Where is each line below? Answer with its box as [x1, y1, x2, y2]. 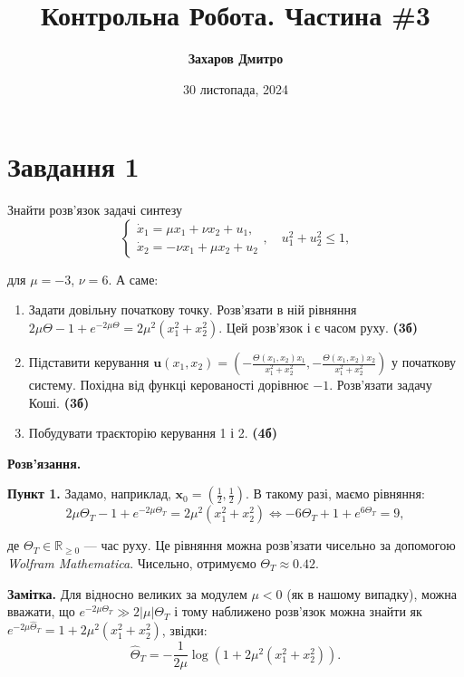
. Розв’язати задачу [329, 375, 432, 394]
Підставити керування [28, 353, 150, 372]
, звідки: [161, 620, 208, 639]
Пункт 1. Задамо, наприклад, [7, 484, 171, 503]
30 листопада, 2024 [183, 79, 288, 98]
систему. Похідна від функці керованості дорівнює [28, 375, 309, 394]
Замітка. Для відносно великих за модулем [7, 584, 247, 603]
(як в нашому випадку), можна [286, 584, 457, 603]
